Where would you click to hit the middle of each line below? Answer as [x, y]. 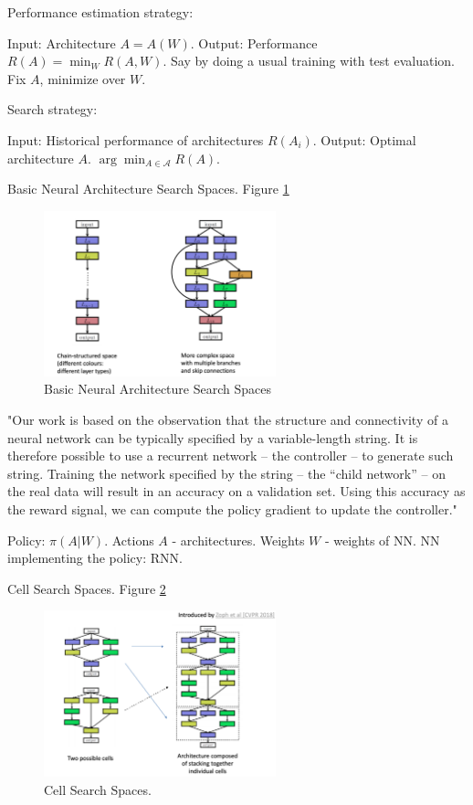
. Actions [129, 540]
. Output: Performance [254, 42]
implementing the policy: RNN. [95, 558]
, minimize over [83, 78]
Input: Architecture [62, 42]
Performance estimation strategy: [100, 12]
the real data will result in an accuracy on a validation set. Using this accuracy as [236, 491]
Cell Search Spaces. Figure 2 [87, 588]
